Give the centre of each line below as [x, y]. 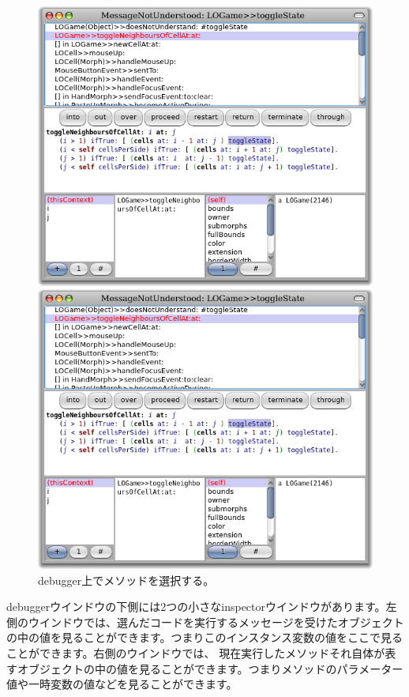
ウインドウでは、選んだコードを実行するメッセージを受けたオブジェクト [216, 622]
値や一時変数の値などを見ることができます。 [122, 684]
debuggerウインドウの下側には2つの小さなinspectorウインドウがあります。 [196, 607]
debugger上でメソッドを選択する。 [126, 580]
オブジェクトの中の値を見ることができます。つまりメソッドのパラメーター [210, 668]
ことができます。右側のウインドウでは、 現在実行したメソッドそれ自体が [196, 652]
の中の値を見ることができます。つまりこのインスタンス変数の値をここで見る [205, 637]
